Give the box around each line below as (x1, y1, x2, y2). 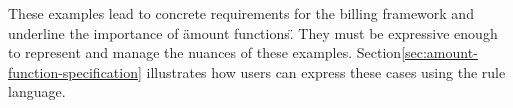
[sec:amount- (401, 42, 478, 63)
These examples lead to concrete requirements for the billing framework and (8, 3, 474, 23)
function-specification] (8, 61, 142, 82)
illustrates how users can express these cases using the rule (146, 61, 506, 82)
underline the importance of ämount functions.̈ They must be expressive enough (8, 22, 498, 43)
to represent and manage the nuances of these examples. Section (8, 42, 402, 63)
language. (8, 81, 66, 102)
